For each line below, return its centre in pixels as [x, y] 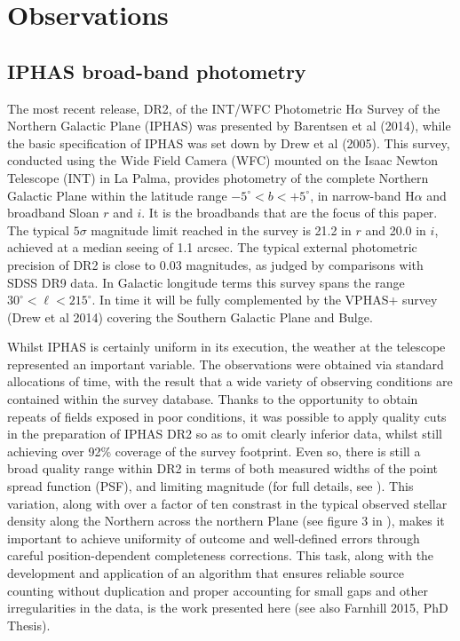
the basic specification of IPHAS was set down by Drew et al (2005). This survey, [229, 142]
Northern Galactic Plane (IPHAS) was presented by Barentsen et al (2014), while [229, 126]
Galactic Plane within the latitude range [117, 195]
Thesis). [29, 625]
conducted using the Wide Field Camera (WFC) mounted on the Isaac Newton [223, 160]
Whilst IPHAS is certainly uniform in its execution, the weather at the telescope [226, 347]
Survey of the [404, 108]
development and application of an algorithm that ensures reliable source [206, 573]
